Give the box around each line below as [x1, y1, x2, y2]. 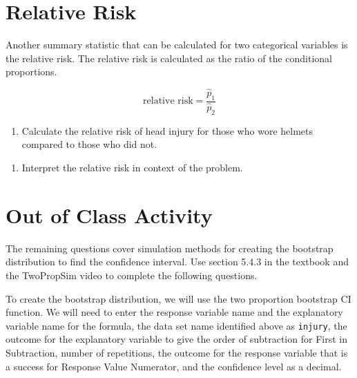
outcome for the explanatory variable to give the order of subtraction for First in [6, 332, 347, 346]
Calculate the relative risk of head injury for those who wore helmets [21, 123, 313, 138]
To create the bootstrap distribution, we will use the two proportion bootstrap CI [6, 291, 351, 305]
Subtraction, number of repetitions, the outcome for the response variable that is [6, 345, 348, 359]
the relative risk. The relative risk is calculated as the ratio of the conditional [6, 50, 332, 65]
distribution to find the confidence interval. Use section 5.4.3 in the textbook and [6, 254, 349, 269]
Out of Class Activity [6, 200, 213, 229]
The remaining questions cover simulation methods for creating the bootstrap [6, 240, 334, 255]
